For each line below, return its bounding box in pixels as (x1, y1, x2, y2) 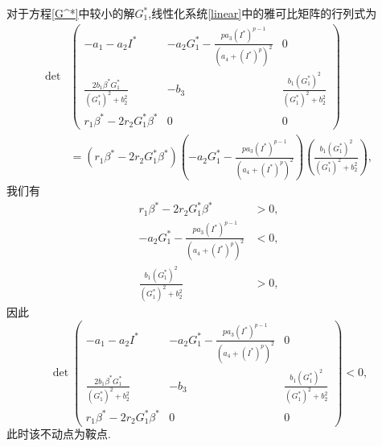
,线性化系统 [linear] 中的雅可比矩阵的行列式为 (148, 5, 377, 21)
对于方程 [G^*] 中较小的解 (6, 5, 135, 21)
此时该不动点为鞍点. (6, 425, 111, 442)
